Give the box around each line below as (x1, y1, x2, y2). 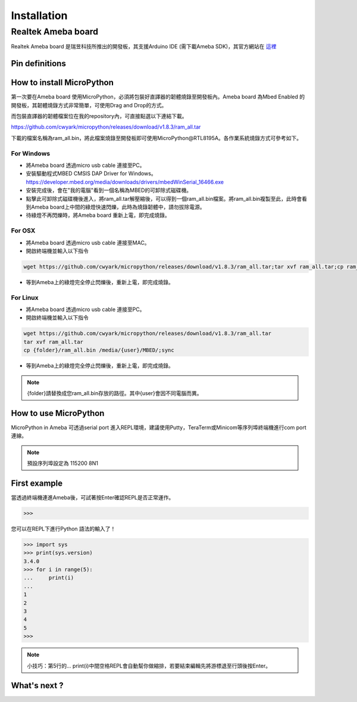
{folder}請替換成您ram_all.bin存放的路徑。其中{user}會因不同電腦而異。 (27, 389, 202, 396)
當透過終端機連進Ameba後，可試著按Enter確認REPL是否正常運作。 (11, 493, 174, 501)
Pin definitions (11, 58, 67, 69)
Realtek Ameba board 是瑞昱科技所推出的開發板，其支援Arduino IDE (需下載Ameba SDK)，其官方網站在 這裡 (11, 43, 277, 50)
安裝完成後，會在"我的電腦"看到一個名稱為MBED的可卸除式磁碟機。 (26, 187, 192, 194)
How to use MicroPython (11, 408, 105, 418)
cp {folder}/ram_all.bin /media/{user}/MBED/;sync (23, 347, 175, 354)
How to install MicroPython (11, 77, 114, 88)
